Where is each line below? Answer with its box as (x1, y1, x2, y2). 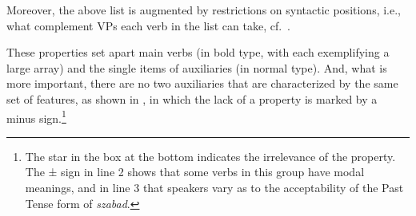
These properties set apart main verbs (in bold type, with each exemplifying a (6, 44, 390, 61)
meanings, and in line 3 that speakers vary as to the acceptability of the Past (25, 179, 404, 195)
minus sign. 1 (6, 107, 66, 126)
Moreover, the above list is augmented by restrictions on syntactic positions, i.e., (6, 2, 402, 18)
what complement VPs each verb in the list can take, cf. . (6, 17, 291, 33)
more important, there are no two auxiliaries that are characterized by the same (6, 75, 398, 92)
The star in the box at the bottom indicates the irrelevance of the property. (25, 147, 396, 164)
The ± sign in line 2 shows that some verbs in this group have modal (25, 163, 365, 180)
